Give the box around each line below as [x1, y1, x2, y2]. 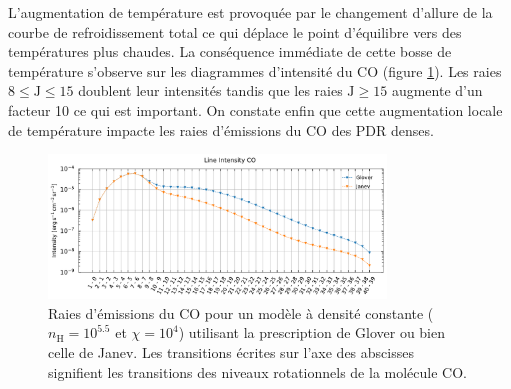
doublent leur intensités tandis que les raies [78, 80, 343, 101]
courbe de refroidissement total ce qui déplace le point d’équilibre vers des [8, 21, 462, 42]
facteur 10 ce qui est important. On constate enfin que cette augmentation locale [8, 99, 503, 120]
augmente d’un [391, 80, 483, 101]
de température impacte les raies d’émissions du [8, 119, 302, 140]
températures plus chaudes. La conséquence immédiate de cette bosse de [8, 41, 452, 62]
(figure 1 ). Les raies [382, 60, 502, 81]
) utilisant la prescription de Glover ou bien [178, 322, 446, 343]
